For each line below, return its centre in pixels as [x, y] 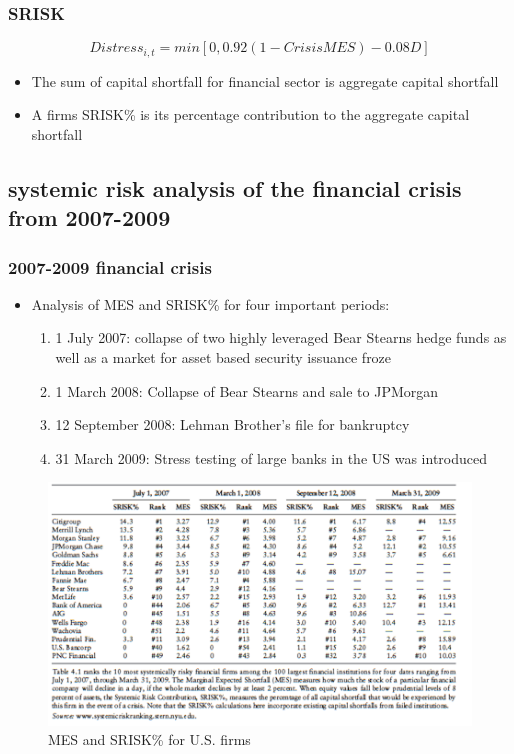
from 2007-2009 [89, 217]
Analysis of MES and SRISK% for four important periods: [210, 303]
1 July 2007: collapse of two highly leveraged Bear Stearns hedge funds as [281, 337]
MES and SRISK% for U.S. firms [149, 739]
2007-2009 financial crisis [110, 266]
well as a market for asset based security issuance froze [223, 357]
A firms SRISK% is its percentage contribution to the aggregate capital [250, 114]
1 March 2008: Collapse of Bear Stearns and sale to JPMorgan [247, 390]
